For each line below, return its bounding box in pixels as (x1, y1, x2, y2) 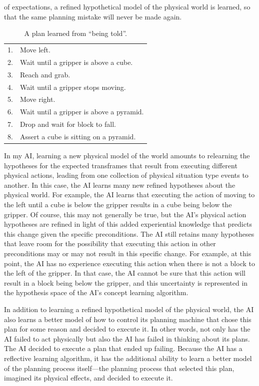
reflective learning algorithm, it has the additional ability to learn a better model (4, 353, 252, 363)
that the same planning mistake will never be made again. (4, 11, 182, 21)
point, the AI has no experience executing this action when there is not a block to (4, 258, 255, 268)
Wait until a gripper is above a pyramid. (19, 106, 144, 117)
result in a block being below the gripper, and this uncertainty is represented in (4, 277, 248, 288)
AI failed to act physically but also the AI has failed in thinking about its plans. (4, 333, 250, 344)
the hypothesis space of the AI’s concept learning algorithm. (4, 287, 188, 298)
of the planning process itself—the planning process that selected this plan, (4, 363, 234, 373)
